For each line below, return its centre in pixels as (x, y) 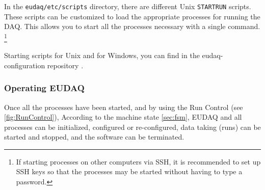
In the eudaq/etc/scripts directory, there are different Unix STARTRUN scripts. (128, 6)
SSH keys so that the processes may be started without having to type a (129, 171)
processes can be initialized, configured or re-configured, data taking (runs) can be (132, 127)
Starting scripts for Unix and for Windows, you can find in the (102, 55)
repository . (65, 65)
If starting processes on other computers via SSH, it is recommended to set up (138, 161)
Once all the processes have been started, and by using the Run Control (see (124, 107)
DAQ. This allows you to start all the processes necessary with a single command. (132, 26)
